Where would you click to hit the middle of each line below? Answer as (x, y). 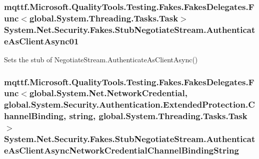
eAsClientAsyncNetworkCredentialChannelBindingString (121, 150)
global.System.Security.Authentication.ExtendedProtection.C (129, 104)
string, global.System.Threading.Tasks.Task (158, 116)
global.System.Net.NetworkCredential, (108, 93)
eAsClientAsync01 (41, 41)
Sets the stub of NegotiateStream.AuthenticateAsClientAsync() (101, 59)
